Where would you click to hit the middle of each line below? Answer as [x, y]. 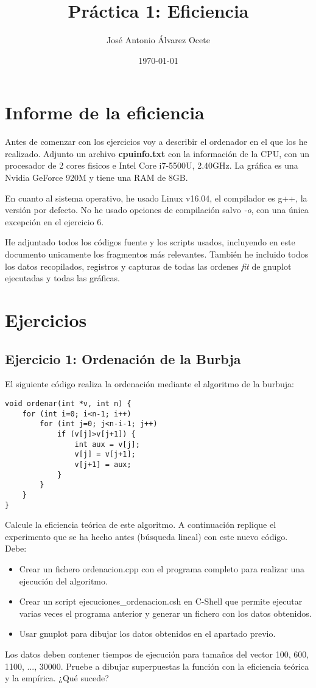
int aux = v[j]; [107, 444]
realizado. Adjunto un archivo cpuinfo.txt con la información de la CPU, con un [157, 153]
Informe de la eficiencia [105, 112]
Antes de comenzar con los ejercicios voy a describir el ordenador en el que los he [156, 142]
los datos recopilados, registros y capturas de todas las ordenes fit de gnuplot [148, 266]
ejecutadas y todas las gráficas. [62, 278]
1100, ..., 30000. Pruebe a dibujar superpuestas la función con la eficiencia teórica [157, 666]
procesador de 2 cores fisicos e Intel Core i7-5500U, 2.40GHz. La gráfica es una [152, 165]
